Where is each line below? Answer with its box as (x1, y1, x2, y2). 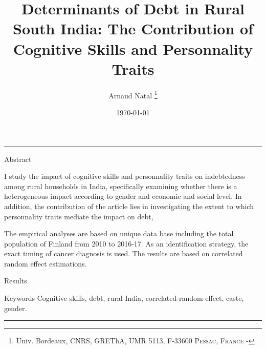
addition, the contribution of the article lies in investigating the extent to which (4, 200, 254, 211)
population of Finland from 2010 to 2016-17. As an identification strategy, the (4, 238, 249, 249)
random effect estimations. (4, 258, 87, 269)
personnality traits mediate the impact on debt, (4, 211, 153, 221)
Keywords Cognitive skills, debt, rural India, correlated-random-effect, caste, (4, 293, 244, 303)
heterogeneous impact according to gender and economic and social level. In (4, 191, 242, 201)
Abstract (4, 153, 32, 164)
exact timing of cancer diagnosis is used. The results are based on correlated (4, 248, 243, 259)
